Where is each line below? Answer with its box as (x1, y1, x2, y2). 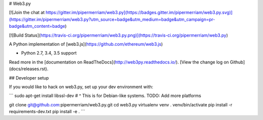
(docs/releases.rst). (9, 66, 49, 72)
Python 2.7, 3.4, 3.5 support (21, 50, 77, 56)
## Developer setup (9, 75, 49, 80)
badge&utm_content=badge (9, 23, 65, 29)
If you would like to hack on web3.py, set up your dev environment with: (9, 83, 153, 90)
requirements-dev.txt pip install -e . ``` (9, 109, 85, 115)
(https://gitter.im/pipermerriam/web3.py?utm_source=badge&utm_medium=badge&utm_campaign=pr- (9, 16, 215, 22)
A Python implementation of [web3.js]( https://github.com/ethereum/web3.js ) (9, 41, 163, 47)
